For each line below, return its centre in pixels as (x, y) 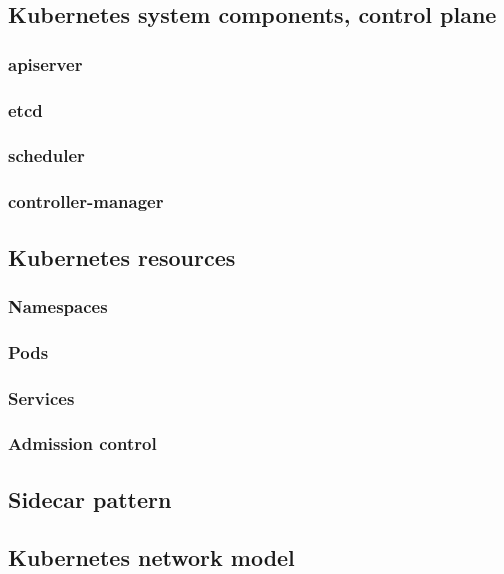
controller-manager (86, 201)
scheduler (46, 155)
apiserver (45, 63)
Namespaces (58, 305)
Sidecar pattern (90, 498)
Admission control (82, 443)
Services (41, 397)
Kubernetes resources (122, 256)
